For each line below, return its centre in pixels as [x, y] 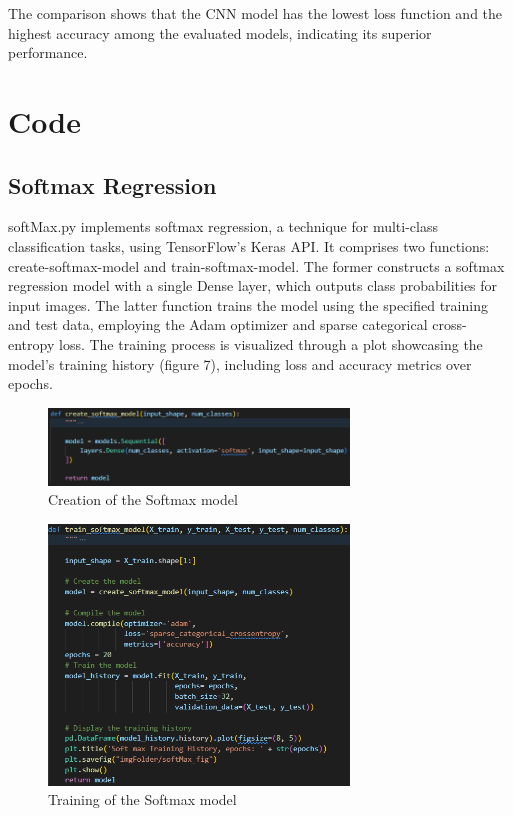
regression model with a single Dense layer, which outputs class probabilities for [253, 285]
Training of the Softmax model [142, 799]
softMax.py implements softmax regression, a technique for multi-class [223, 226]
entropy [31, 343]
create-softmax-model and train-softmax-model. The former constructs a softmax [256, 265]
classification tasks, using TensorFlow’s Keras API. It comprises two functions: [249, 245]
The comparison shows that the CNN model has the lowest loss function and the [255, 13]
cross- [449, 324]
